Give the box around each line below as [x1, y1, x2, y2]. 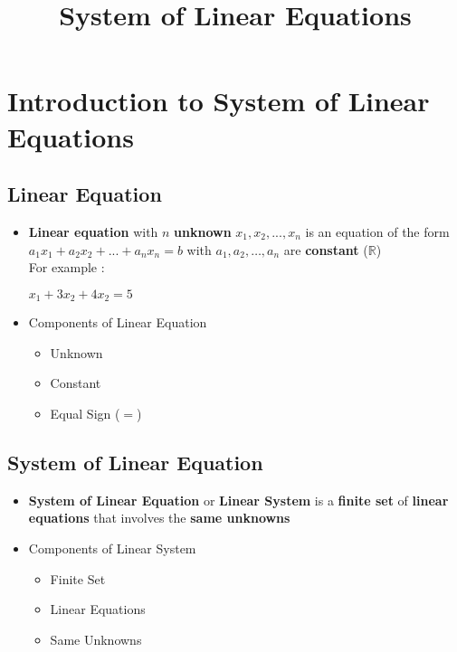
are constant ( [283, 240, 368, 259]
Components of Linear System [28, 538, 196, 557]
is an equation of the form [305, 222, 450, 241]
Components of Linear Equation [28, 313, 207, 332]
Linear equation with [28, 222, 158, 241]
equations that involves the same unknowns [28, 508, 290, 527]
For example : [28, 258, 105, 277]
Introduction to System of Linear [7, 82, 430, 119]
